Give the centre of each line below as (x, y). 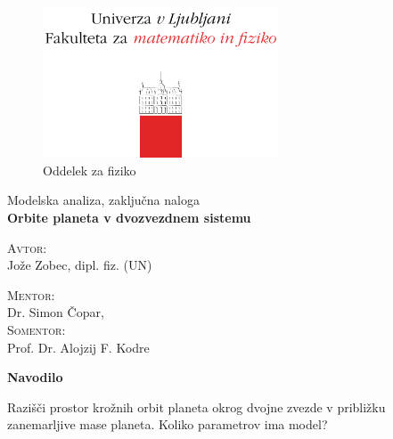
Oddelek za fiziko (90, 170)
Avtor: (27, 247)
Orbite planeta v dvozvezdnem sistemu (129, 218)
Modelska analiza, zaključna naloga (103, 200)
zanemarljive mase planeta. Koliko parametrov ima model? (168, 424)
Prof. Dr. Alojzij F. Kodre (78, 347)
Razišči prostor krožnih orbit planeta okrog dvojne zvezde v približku (196, 406)
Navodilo (35, 377)
